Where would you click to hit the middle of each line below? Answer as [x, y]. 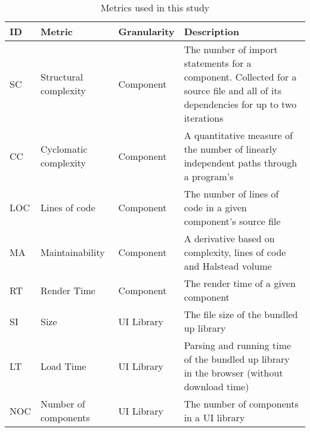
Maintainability [73, 252]
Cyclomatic [64, 149]
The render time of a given [240, 283]
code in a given [215, 207]
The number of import [231, 49]
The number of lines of [231, 194]
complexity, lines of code [235, 252]
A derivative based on [229, 238]
